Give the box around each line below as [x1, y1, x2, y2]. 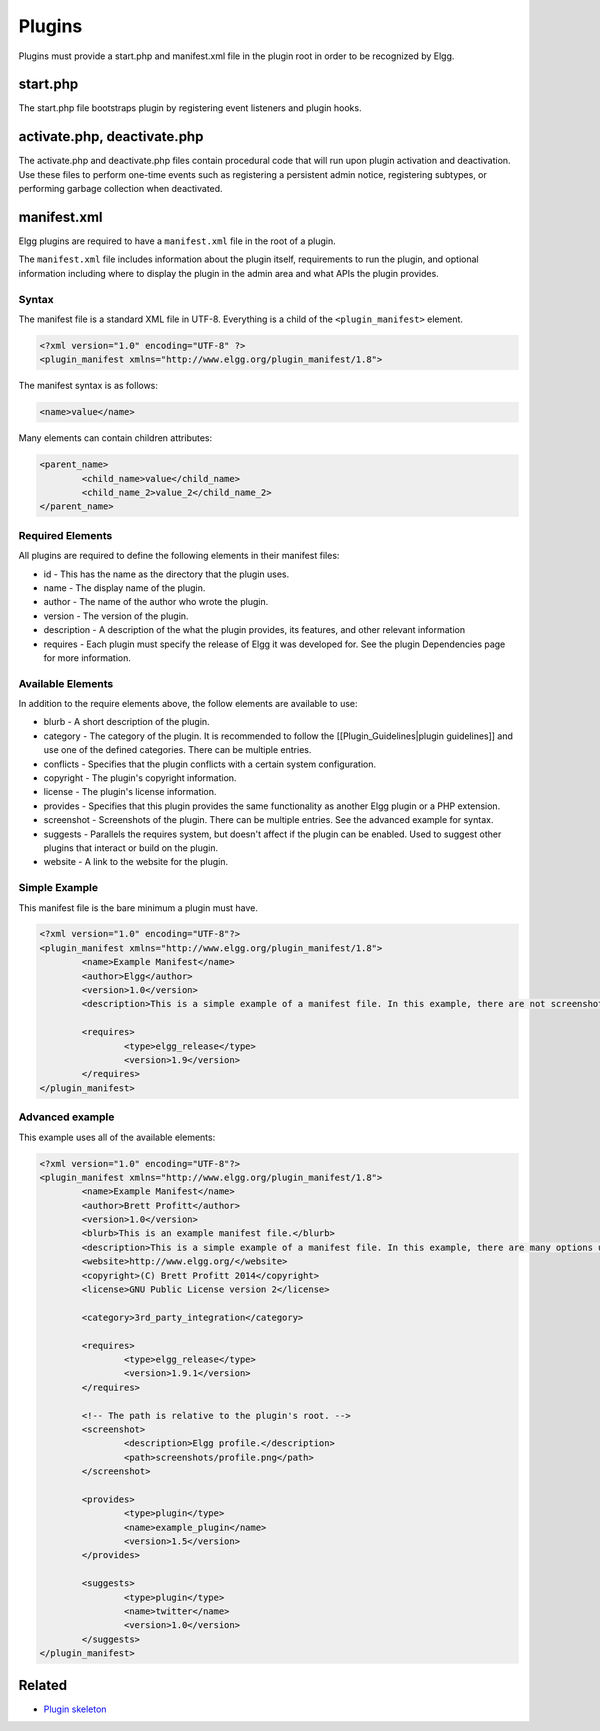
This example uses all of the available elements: [18, 1131, 216, 1143]
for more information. [43, 651, 132, 664]
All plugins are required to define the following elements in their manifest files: [18, 550, 340, 562]
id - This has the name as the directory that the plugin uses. [43, 568, 290, 580]
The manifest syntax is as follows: [18, 380, 159, 392]
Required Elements [18, 528, 113, 542]
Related [18, 1676, 68, 1694]
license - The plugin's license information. [43, 786, 217, 798]
